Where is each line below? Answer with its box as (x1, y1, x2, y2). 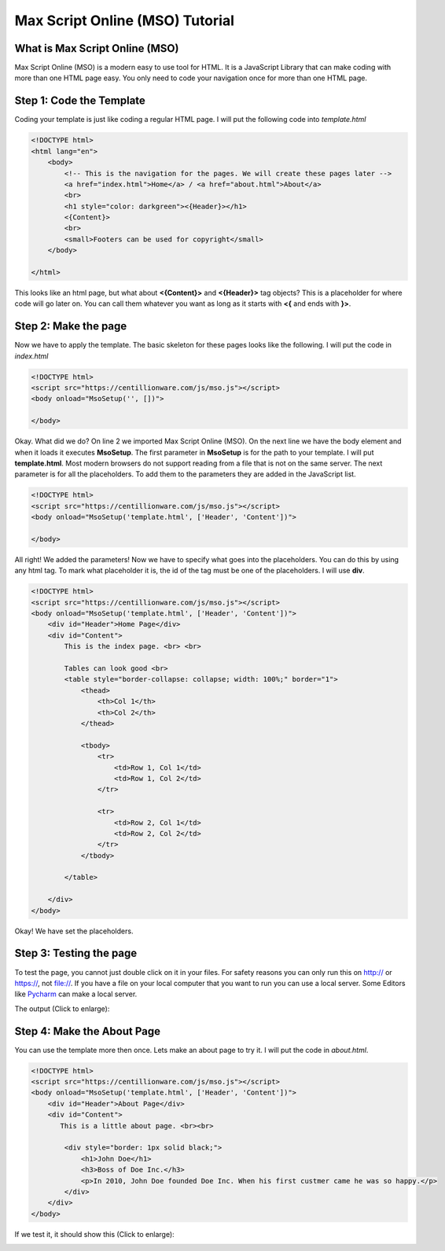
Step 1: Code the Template (14, 94, 145, 108)
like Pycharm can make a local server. (14, 989, 138, 999)
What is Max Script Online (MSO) (14, 42, 179, 55)
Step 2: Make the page (14, 319, 127, 333)
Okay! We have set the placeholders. (14, 926, 134, 936)
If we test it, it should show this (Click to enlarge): (14, 1229, 175, 1238)
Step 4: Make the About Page (14, 1025, 161, 1038)
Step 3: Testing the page (14, 947, 138, 960)
